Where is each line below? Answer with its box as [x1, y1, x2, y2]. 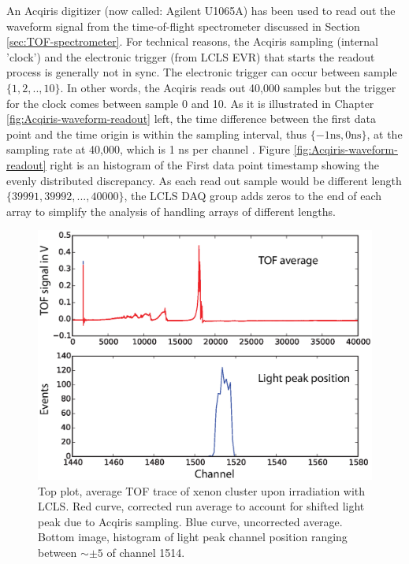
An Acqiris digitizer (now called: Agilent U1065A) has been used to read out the [6, 2, 396, 18]
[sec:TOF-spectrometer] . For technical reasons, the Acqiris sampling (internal [6, 33, 379, 50]
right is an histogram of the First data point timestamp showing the [50, 156, 379, 173]
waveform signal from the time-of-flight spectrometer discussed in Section [6, 17, 360, 34]
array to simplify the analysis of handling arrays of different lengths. [6, 202, 336, 219]
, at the [366, 125, 403, 142]
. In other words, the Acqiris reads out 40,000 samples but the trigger [60, 79, 396, 95]
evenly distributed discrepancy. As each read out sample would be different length [6, 172, 402, 188]
